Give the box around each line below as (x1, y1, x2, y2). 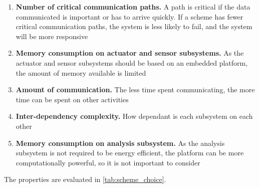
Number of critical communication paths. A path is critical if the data (16, 2, 250, 12)
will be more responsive (16, 31, 88, 41)
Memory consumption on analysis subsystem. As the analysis (16, 137, 225, 148)
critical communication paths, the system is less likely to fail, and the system (16, 21, 252, 32)
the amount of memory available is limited (16, 67, 146, 78)
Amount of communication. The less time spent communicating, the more (16, 84, 255, 95)
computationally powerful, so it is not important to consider (16, 157, 200, 167)
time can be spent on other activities (16, 94, 129, 104)
